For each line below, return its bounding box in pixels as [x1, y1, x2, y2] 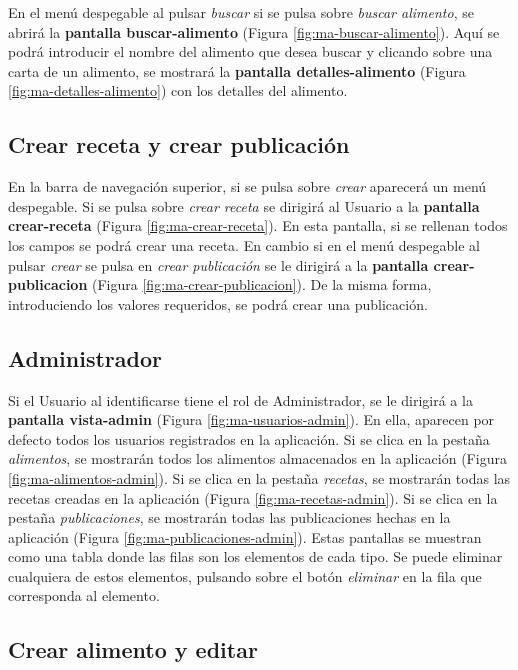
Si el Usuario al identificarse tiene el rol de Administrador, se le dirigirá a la [8, 389, 473, 410]
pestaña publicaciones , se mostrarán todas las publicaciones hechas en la [8, 507, 451, 528]
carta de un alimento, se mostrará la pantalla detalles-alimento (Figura [8, 60, 466, 81]
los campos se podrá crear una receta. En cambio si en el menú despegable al [8, 234, 481, 255]
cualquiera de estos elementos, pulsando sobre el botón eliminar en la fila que [8, 565, 482, 586]
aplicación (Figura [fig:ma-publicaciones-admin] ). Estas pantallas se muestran [8, 526, 482, 547]
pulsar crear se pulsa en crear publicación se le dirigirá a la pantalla [8, 254, 429, 275]
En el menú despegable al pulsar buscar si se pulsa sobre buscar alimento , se [8, 2, 474, 22]
